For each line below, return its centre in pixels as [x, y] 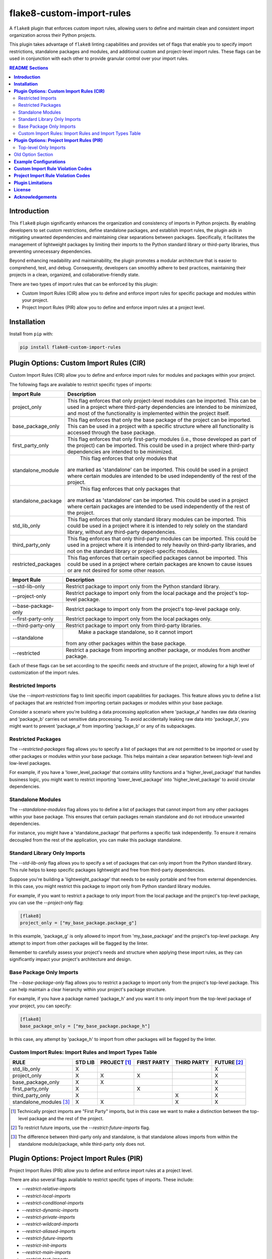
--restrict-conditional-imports [53, 1203]
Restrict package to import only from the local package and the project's [152, 593]
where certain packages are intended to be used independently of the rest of [159, 506]
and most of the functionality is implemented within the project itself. [149, 413]
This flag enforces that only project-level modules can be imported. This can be [162, 400]
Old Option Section [33, 155]
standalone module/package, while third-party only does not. [82, 1144]
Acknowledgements [36, 197]
